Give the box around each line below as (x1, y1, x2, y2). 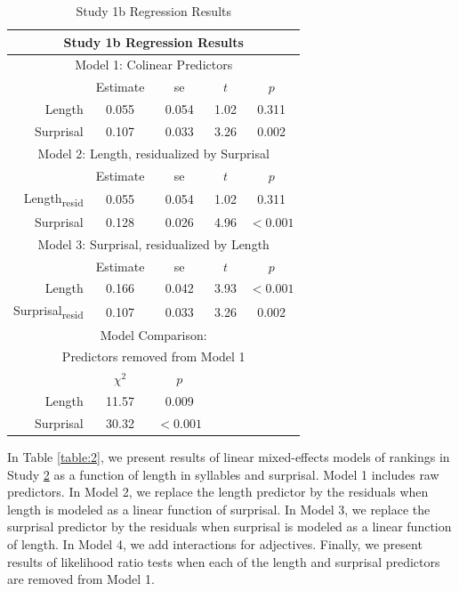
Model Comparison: (100, 325, 207, 344)
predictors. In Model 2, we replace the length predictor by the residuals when (7, 482, 429, 501)
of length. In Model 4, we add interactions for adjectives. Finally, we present (7, 535, 423, 554)
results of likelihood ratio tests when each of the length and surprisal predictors (7, 552, 440, 571)
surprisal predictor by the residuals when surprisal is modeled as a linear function (7, 517, 452, 536)
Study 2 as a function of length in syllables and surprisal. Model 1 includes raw (7, 465, 439, 483)
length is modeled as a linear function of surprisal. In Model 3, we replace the (7, 499, 431, 518)
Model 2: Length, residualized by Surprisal (37, 143, 270, 162)
